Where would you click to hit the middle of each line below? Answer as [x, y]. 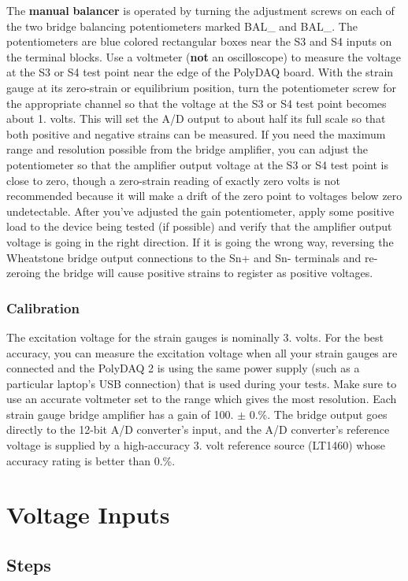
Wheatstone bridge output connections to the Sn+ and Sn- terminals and [184, 257]
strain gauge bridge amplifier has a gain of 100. [120, 414]
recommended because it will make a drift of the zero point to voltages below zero [204, 196]
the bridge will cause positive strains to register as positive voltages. [209, 273]
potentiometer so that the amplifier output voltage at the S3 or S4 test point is [197, 164]
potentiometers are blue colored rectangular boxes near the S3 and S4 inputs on [199, 41]
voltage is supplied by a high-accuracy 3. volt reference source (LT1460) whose [196, 445]
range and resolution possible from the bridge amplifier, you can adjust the [187, 149]
